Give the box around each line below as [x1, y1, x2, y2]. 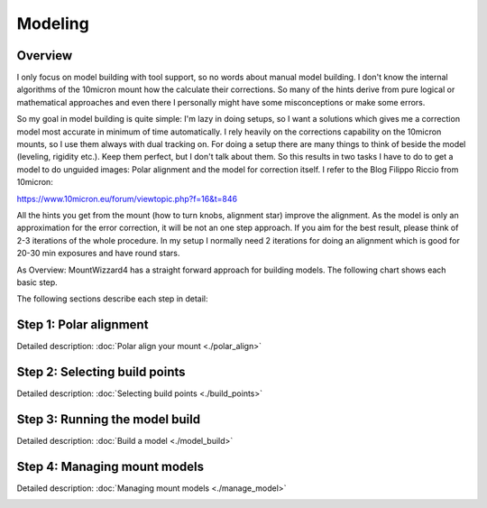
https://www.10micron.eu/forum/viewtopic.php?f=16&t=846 [16, 193, 238, 204]
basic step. [16, 276, 58, 288]
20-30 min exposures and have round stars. [16, 248, 180, 259]
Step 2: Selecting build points [16, 365, 186, 380]
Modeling [16, 14, 89, 33]
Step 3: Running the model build [16, 411, 201, 427]
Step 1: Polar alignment [16, 317, 149, 333]
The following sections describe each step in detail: [16, 293, 208, 304]
